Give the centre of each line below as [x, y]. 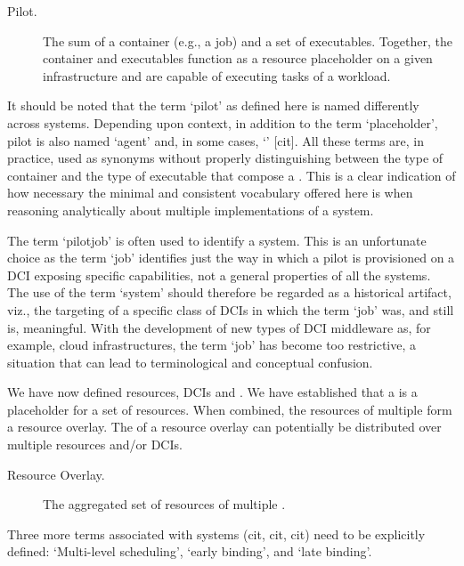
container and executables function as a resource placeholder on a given [238, 58]
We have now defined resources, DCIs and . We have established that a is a [212, 392]
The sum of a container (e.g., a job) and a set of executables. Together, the [248, 40]
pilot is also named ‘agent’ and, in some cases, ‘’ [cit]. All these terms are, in [216, 140]
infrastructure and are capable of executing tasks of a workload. [217, 75]
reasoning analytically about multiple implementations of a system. [191, 210]
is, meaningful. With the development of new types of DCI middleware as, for [219, 327]
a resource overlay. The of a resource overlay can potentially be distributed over [224, 427]
